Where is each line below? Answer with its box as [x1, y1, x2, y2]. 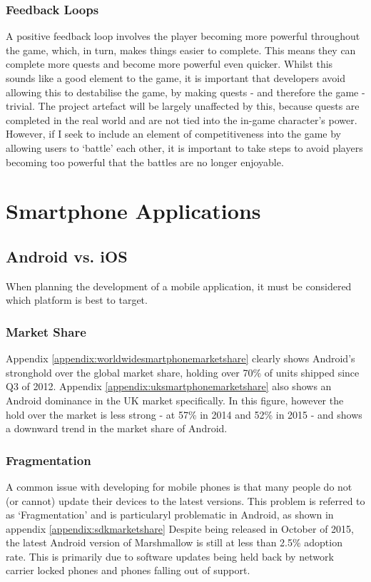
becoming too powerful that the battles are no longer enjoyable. [6, 154, 284, 169]
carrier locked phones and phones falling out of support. [6, 563, 250, 578]
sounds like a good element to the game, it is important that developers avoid [6, 71, 345, 85]
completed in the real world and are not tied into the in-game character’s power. [6, 112, 357, 127]
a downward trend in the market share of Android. [6, 421, 228, 436]
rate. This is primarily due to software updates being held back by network [6, 548, 334, 563]
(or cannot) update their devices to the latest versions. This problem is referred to [6, 493, 365, 508]
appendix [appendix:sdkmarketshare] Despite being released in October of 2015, [6, 521, 355, 536]
